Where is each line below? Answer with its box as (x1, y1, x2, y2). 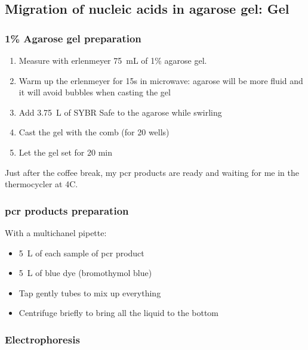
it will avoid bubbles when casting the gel (19, 86, 171, 98)
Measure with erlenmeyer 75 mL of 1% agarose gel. (19, 54, 207, 66)
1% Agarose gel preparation (5, 30, 141, 45)
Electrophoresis (5, 332, 80, 346)
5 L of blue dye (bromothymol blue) (19, 267, 152, 279)
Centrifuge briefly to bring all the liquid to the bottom (19, 306, 219, 319)
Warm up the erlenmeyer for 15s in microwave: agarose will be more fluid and (19, 74, 303, 86)
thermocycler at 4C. (5, 178, 78, 190)
